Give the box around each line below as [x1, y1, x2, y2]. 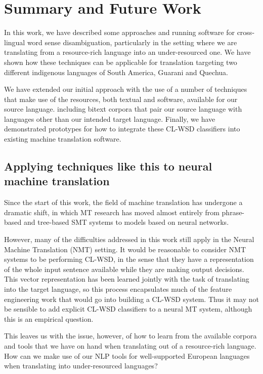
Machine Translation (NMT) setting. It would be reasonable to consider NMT [4, 244, 246, 254]
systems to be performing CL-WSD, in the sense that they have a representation [4, 254, 254, 264]
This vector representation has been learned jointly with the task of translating [4, 274, 249, 284]
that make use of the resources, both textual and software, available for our [4, 93, 238, 104]
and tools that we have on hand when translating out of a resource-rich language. [4, 340, 256, 351]
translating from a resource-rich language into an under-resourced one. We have [4, 47, 251, 57]
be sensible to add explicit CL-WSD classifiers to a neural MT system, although [4, 303, 252, 314]
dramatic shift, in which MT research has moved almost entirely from [4, 207, 220, 217]
